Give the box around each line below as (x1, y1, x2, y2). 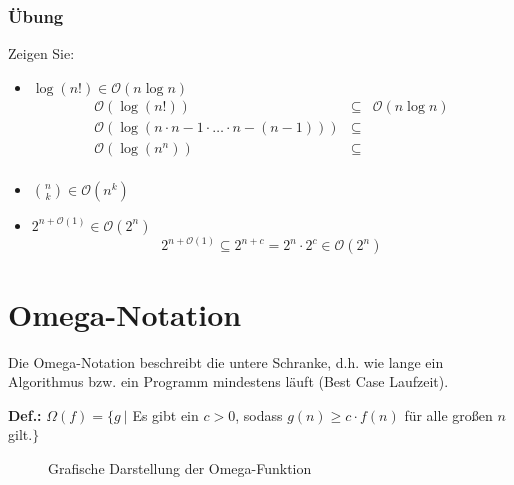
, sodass (235, 404, 283, 425)
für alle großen (404, 404, 493, 425)
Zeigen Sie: (8, 43, 75, 64)
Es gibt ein (132, 404, 199, 425)
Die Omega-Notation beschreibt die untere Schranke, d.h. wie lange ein (8, 351, 444, 372)
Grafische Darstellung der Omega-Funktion (48, 457, 312, 478)
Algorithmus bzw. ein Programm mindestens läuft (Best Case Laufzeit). (8, 371, 449, 392)
